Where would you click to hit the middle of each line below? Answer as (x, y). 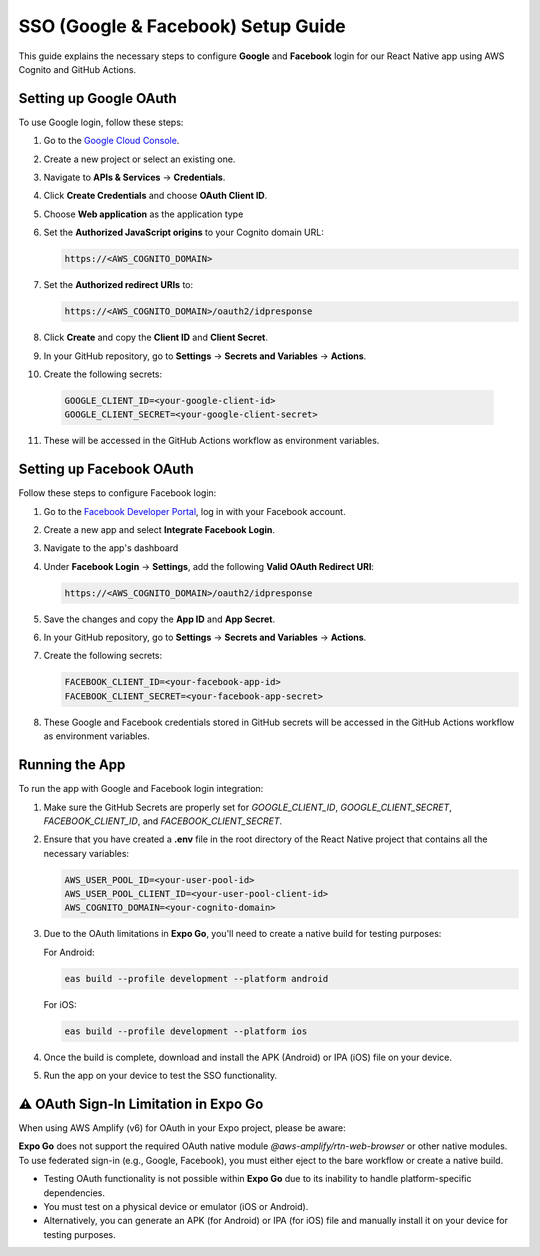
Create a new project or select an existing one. (139, 159)
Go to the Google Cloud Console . (111, 141)
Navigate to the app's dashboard (111, 548)
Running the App (72, 765)
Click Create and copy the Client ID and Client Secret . (156, 337)
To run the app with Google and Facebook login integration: (141, 789)
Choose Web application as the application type (143, 214)
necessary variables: (86, 853)
